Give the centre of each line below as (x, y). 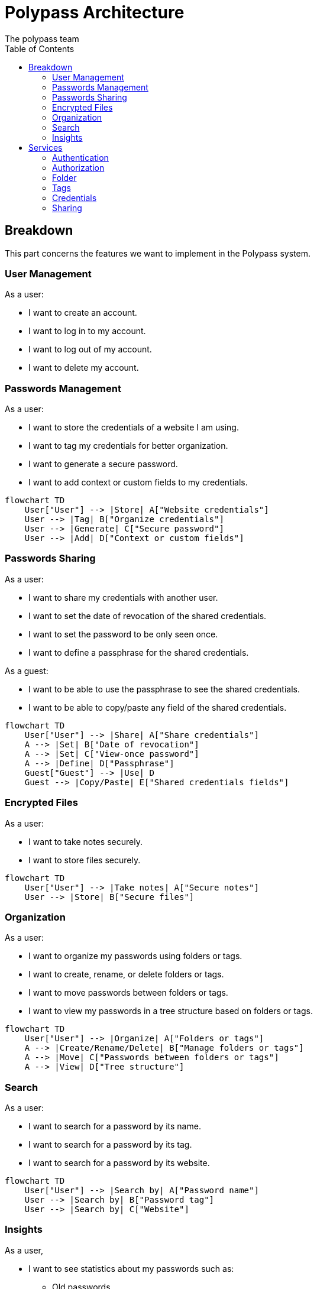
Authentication (80, 157)
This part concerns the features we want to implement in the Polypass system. (158, 253)
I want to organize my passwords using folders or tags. (135, 956)
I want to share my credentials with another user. (123, 597)
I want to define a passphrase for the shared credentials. (139, 652)
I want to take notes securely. (85, 841)
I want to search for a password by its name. (115, 1126)
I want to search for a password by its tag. (110, 1145)
